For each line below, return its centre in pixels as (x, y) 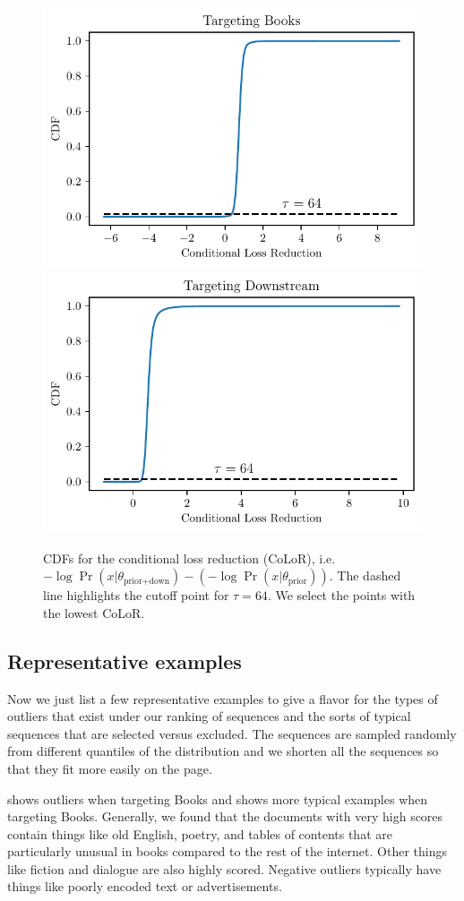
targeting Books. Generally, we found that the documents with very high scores (225, 816)
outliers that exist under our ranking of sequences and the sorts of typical (209, 716)
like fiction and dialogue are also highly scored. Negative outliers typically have (224, 868)
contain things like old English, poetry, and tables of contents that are (200, 833)
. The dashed (365, 575)
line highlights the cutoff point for (136, 595)
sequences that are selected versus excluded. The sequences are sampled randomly (232, 733)
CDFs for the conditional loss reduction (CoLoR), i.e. (189, 558)
